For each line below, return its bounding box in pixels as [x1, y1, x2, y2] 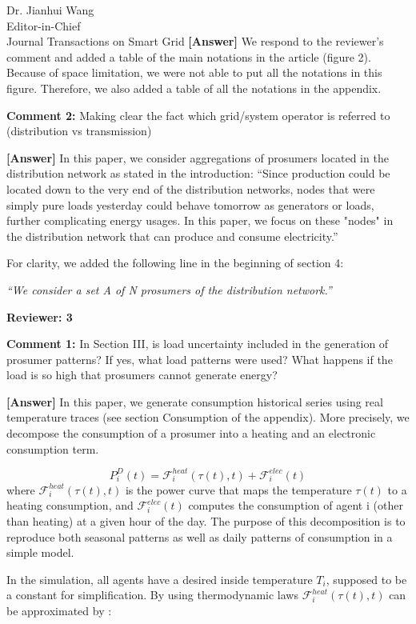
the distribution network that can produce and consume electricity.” [6, 227, 338, 244]
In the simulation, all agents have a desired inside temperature [6, 570, 313, 587]
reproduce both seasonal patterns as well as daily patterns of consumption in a [6, 528, 393, 545]
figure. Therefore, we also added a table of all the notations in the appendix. [6, 79, 382, 96]
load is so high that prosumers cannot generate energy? [6, 366, 278, 383]
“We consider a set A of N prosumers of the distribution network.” [6, 281, 332, 298]
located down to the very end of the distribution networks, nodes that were [6, 180, 375, 197]
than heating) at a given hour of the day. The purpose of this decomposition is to [6, 512, 406, 529]
